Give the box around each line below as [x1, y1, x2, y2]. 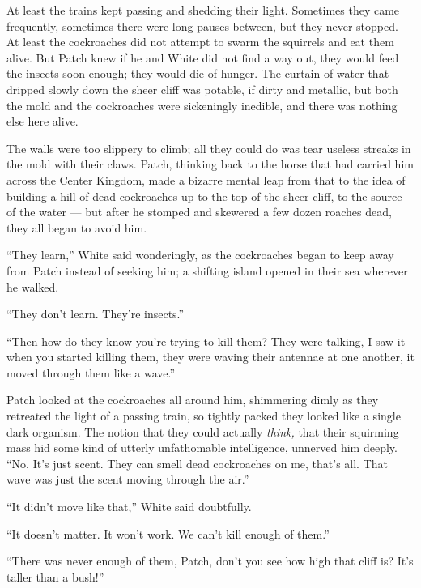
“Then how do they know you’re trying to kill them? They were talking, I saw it [6, 332, 406, 349]
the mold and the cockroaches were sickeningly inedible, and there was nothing [6, 96, 398, 113]
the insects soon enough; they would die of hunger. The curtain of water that [6, 65, 389, 82]
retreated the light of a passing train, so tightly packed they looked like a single [6, 407, 401, 424]
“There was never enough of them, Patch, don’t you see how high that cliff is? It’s [6, 552, 414, 569]
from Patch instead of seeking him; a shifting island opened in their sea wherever [6, 262, 408, 279]
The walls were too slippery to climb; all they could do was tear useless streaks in [6, 139, 411, 156]
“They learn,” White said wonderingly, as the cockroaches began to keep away [6, 246, 394, 263]
